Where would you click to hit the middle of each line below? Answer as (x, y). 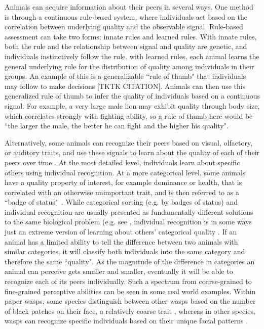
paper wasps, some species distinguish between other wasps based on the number (130, 301)
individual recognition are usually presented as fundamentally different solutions (129, 211)
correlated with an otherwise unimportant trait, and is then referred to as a (122, 192)
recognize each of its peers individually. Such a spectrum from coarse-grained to (128, 281)
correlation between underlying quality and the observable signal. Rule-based (124, 27)
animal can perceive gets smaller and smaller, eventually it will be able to (119, 271)
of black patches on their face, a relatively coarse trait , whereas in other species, (130, 311)
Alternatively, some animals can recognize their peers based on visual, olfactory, (129, 142)
